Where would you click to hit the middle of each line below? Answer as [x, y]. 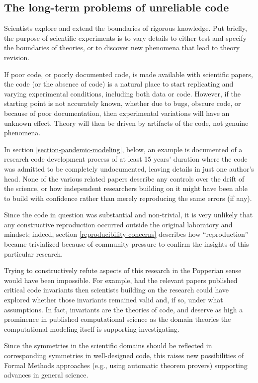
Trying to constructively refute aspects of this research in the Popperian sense [123, 270]
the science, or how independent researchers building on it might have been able [126, 188]
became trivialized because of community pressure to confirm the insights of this [127, 244]
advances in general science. [46, 375]
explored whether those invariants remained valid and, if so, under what [114, 300]
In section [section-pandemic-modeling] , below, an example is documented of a [123, 149]
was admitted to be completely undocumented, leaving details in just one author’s [129, 168]
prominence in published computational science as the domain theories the [118, 319]
